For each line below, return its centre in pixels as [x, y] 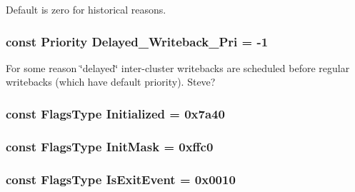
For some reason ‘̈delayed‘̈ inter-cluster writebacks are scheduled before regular [178, 67]
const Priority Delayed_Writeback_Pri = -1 [137, 41]
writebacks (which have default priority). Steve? [111, 82]
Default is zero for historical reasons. [86, 9]
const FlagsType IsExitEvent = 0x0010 [121, 179]
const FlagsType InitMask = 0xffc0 [110, 146]
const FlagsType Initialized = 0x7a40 [115, 113]
